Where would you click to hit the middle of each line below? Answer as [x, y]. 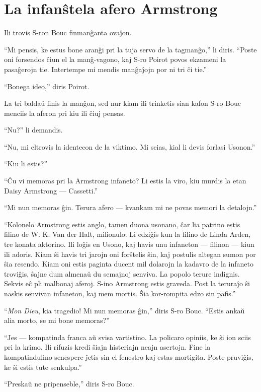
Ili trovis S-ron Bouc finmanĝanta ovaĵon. [68, 32]
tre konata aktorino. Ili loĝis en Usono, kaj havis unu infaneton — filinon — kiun [129, 244]
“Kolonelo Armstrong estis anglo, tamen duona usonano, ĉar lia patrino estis [122, 224]
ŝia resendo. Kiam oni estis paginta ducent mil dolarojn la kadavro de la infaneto [129, 264]
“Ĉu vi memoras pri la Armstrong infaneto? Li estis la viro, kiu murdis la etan [125, 181]
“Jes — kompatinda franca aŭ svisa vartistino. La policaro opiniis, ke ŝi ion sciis [127, 337]
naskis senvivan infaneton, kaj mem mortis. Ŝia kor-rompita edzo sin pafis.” [120, 293]
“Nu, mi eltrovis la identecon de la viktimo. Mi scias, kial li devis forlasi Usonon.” [130, 146]
